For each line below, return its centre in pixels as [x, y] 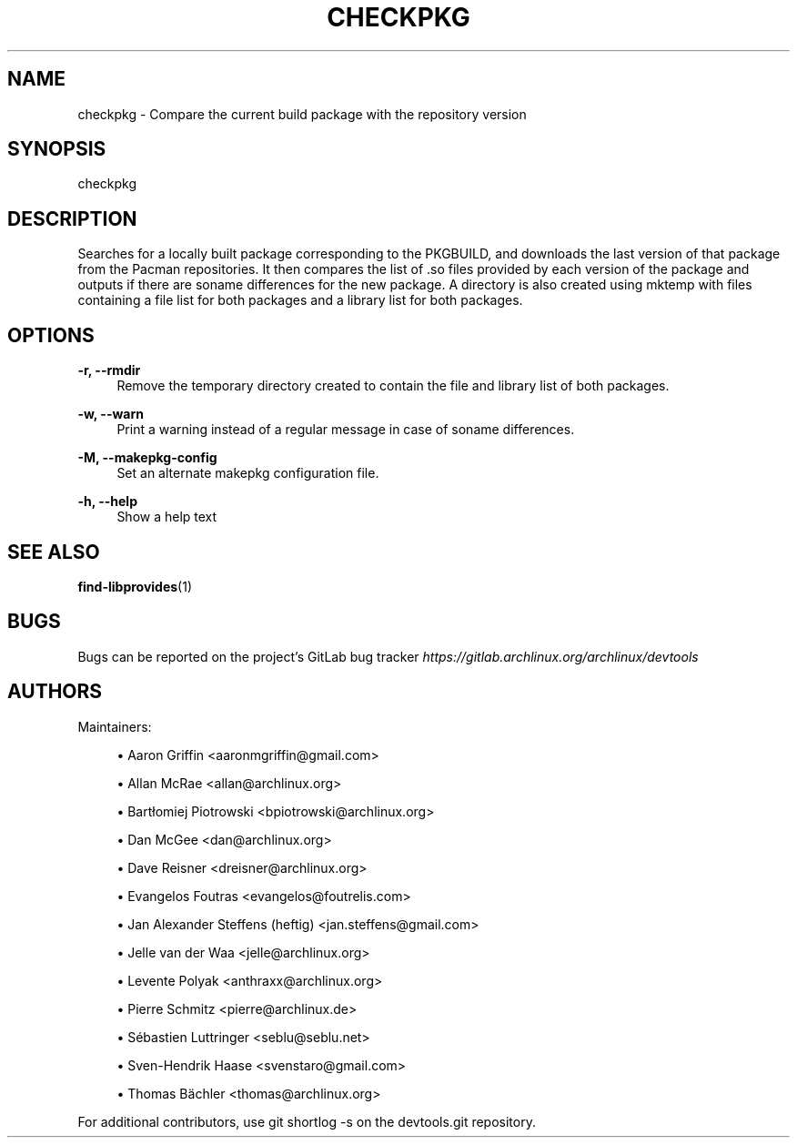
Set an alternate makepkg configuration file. [248, 473]
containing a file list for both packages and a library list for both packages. [300, 300]
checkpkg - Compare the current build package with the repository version [302, 114]
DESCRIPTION [72, 218]
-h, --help [107, 502]
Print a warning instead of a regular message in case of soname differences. [346, 430]
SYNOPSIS [57, 149]
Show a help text [167, 517]
